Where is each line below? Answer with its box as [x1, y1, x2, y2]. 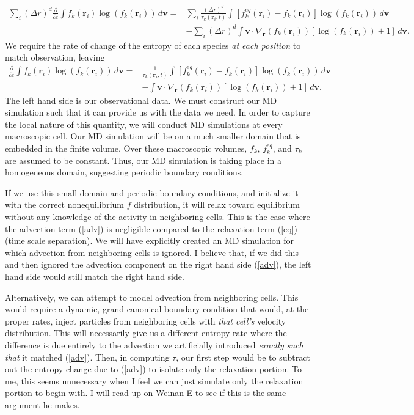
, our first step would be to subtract [176, 350, 310, 363]
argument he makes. [5, 398, 80, 411]
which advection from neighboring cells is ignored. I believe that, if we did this [5, 246, 299, 259]
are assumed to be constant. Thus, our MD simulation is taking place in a [5, 153, 281, 166]
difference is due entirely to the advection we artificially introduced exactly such [5, 338, 303, 351]
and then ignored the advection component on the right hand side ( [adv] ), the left [5, 258, 311, 271]
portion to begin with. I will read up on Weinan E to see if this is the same [5, 386, 286, 399]
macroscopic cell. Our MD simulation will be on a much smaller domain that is [5, 130, 301, 142]
